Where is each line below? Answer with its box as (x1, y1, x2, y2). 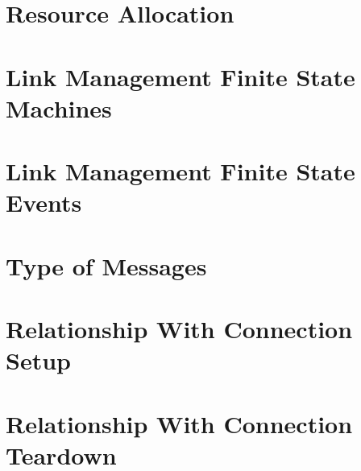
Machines (6, 91, 112, 124)
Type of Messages (6, 249, 207, 282)
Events (6, 186, 82, 219)
